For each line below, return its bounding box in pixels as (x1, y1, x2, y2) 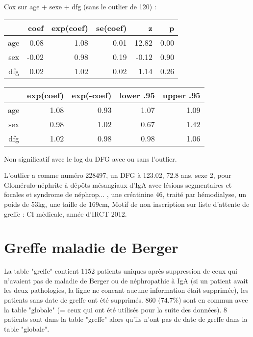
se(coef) (96, 22, 127, 33)
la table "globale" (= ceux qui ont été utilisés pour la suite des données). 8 (4, 304, 227, 314)
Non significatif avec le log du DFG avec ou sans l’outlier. (4, 153, 177, 164)
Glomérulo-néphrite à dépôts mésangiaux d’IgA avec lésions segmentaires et (4, 179, 232, 190)
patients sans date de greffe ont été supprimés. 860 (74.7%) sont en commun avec (4, 295, 248, 305)
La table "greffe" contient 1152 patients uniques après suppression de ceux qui (4, 266, 237, 276)
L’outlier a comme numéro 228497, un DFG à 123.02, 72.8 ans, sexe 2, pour (4, 170, 231, 180)
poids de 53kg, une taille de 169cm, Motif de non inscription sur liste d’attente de (4, 198, 250, 209)
